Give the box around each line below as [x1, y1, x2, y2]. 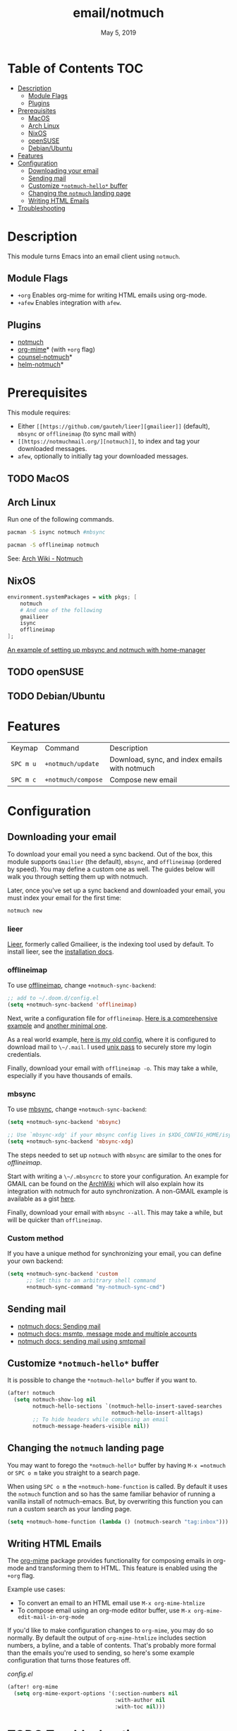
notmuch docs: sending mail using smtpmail [17, 1336, 146, 1346]
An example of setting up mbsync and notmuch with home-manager [7, 646, 206, 654]
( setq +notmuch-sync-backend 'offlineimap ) [7, 1001, 138, 1009]
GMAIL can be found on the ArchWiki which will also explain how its [7, 1179, 205, 1187]
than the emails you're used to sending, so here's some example [7, 1648, 195, 1657]
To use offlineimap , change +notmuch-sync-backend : [7, 981, 157, 990]
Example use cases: [7, 1585, 66, 1593]
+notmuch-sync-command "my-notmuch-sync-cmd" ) [25, 1283, 166, 1290]
